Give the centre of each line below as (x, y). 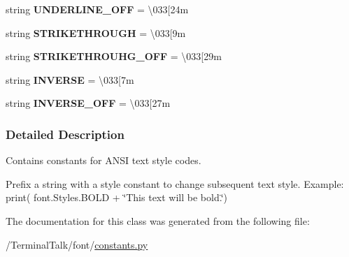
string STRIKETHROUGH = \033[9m (96, 32)
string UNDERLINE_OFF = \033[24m (97, 9)
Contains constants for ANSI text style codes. (104, 160)
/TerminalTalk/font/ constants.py (77, 244)
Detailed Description (65, 134)
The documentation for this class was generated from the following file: (158, 220)
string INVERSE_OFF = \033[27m (88, 103)
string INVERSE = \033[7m (70, 79)
